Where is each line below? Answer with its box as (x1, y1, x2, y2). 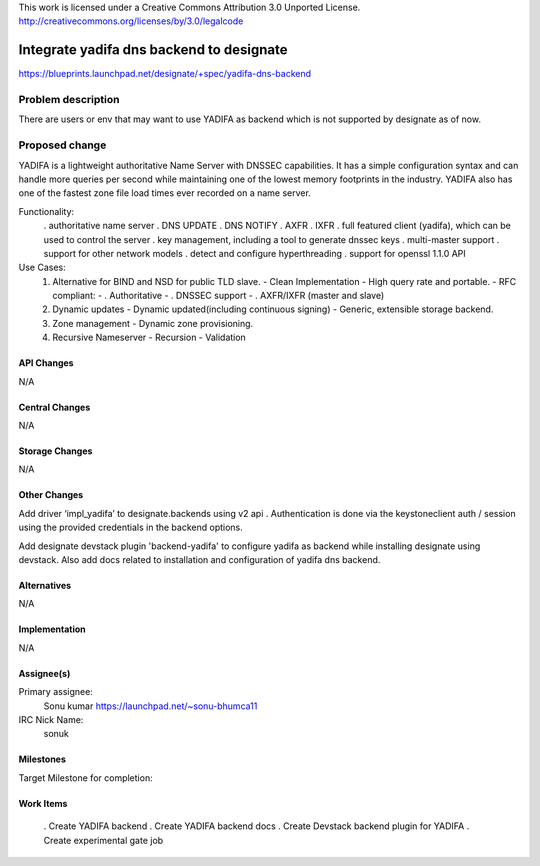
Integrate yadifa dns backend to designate (18, 41, 288, 59)
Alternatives (18, 580, 72, 591)
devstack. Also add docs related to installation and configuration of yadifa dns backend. (18, 554, 381, 565)
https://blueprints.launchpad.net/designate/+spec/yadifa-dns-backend (18, 68, 312, 80)
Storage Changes (18, 445, 93, 457)
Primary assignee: (18, 686, 94, 698)
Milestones (18, 753, 67, 765)
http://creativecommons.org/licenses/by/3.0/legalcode (18, 15, 244, 27)
